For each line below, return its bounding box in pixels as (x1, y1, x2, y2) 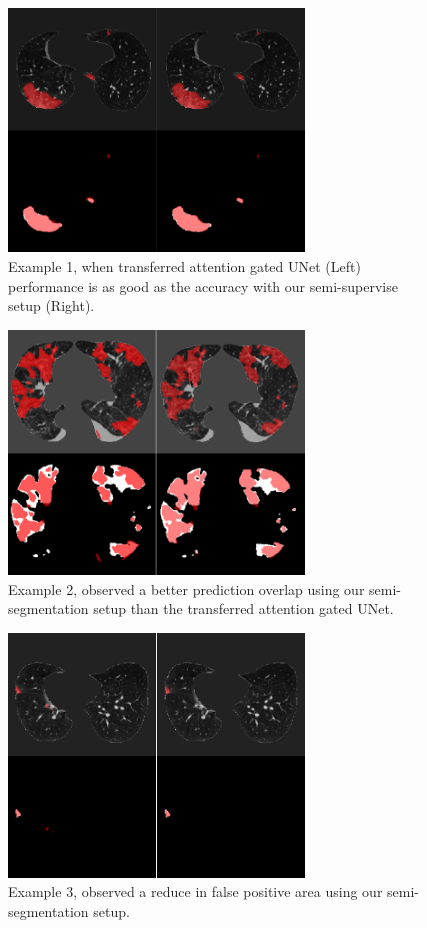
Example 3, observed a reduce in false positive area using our (8, 881, 383, 902)
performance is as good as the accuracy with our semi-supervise (8, 275, 398, 296)
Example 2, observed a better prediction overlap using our (8, 578, 365, 599)
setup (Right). (8, 295, 95, 316)
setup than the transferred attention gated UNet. (93, 598, 394, 619)
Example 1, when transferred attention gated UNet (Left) (8, 255, 361, 276)
